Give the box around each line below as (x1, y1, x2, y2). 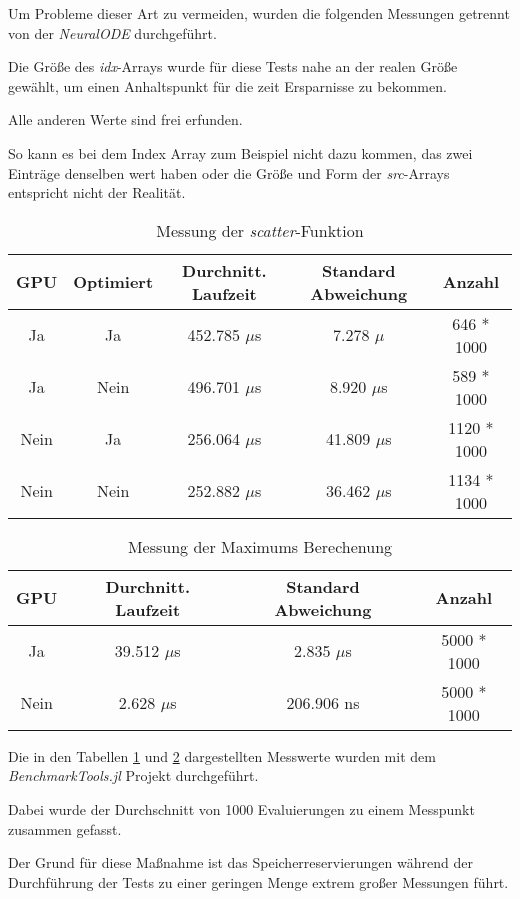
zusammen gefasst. (8, 818, 122, 839)
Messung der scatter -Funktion (156, 218, 364, 242)
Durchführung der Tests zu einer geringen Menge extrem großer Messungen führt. (8, 871, 509, 892)
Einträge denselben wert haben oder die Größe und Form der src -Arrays (8, 162, 450, 183)
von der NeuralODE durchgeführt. (8, 22, 217, 43)
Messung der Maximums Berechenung (127, 534, 393, 558)
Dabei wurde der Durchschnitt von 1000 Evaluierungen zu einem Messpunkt (8, 798, 475, 819)
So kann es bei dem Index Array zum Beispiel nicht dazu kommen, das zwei (8, 142, 473, 163)
